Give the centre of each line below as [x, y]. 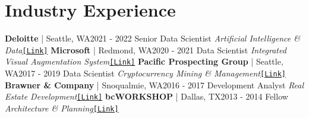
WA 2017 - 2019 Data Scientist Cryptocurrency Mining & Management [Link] [145, 73]
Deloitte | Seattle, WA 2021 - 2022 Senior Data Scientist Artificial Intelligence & [152, 38]
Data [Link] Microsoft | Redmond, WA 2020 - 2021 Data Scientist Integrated [146, 50]
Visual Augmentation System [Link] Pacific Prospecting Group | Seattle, [144, 61]
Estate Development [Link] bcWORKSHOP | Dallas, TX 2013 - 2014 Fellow [146, 96]
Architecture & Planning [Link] [62, 108]
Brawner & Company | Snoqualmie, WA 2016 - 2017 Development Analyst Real [154, 84]
